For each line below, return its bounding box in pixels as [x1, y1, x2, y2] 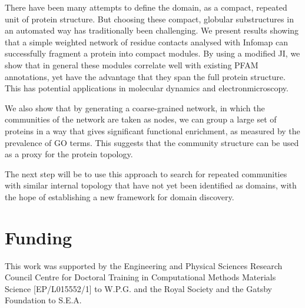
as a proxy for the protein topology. [5, 148, 133, 160]
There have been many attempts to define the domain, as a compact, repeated [5, 1, 287, 13]
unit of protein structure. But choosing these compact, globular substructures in [5, 12, 294, 25]
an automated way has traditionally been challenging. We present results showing [5, 24, 299, 37]
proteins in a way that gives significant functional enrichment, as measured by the [5, 124, 300, 137]
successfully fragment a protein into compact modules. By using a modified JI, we [5, 47, 300, 59]
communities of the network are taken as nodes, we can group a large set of [5, 113, 277, 125]
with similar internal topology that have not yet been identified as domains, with [5, 179, 297, 191]
